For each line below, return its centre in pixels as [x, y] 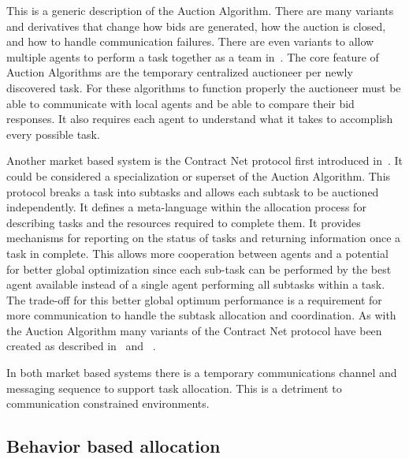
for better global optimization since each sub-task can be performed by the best [199, 269]
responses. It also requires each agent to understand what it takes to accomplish [200, 119]
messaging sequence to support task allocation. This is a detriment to [174, 388]
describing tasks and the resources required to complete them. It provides [184, 222]
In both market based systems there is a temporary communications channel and [202, 373]
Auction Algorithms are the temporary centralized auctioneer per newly [180, 72]
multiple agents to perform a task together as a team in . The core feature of [193, 56]
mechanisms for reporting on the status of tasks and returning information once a [204, 238]
